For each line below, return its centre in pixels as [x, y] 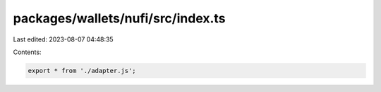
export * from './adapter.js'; [82, 71]
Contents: [27, 52]
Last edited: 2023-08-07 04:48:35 [63, 39]
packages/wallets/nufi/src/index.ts [119, 18]
